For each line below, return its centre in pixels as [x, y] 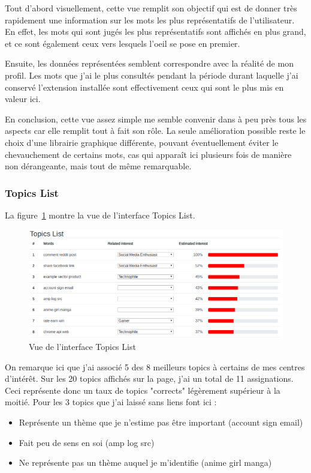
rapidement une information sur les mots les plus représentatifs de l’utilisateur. [150, 20]
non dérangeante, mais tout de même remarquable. [98, 166]
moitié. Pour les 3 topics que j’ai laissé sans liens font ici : [111, 402]
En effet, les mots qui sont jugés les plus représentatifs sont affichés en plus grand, [155, 32]
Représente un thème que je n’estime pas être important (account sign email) [161, 422]
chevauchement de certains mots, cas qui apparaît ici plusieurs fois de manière [148, 154]
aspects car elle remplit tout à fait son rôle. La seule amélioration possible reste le [155, 131]
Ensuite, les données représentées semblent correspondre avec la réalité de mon [149, 63]
